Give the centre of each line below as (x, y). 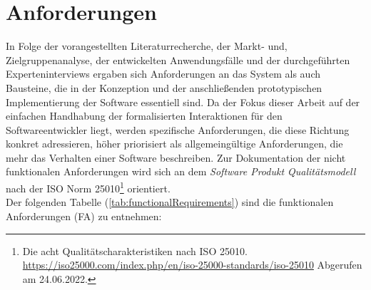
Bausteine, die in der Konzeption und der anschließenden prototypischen (164, 87)
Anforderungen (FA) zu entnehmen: (84, 216)
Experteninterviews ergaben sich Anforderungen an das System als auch (163, 74)
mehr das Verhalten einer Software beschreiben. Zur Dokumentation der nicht (176, 157)
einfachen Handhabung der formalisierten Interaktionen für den (144, 116)
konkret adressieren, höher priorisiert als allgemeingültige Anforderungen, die (174, 144)
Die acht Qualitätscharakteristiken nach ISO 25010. (135, 250)
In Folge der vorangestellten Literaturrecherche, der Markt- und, (147, 46)
